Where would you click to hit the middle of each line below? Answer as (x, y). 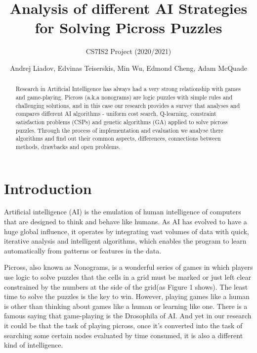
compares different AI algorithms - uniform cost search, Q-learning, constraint (116, 114)
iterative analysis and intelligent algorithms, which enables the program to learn (125, 241)
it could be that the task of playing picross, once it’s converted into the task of (123, 326)
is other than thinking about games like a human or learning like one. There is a (126, 306)
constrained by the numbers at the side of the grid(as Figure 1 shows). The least (126, 286)
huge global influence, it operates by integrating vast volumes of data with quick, (127, 231)
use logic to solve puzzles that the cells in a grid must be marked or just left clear (128, 277)
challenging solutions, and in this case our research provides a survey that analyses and (128, 105)
